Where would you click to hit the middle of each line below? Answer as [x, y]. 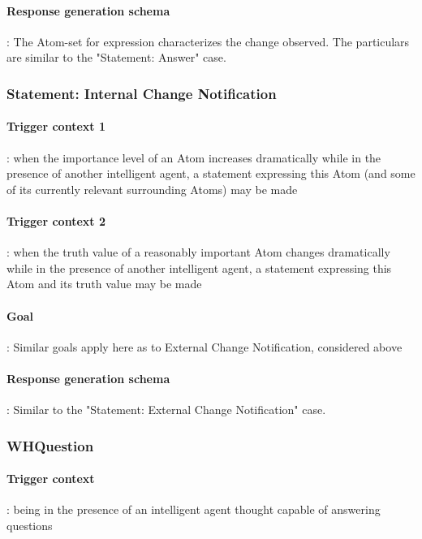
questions [30, 525]
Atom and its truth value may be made [104, 284]
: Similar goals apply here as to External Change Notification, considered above [205, 346]
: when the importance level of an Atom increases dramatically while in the [194, 157]
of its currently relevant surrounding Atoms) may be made [152, 189]
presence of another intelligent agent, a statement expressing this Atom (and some [211, 173]
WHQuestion [50, 445]
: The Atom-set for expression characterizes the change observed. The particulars [208, 41]
